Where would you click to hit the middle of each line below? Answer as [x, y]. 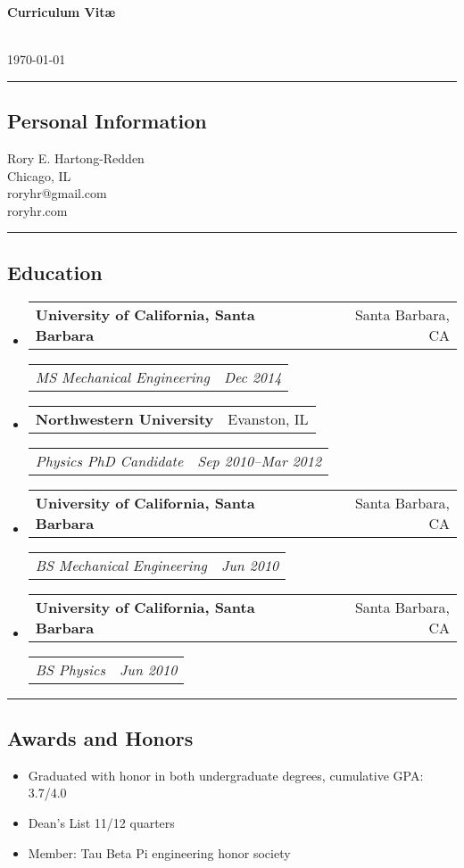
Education [55, 272]
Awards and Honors [100, 737]
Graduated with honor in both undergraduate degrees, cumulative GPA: [226, 775]
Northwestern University [124, 418]
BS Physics [70, 669]
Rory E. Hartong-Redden [76, 157]
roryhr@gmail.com [57, 193]
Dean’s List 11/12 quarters [101, 822]
